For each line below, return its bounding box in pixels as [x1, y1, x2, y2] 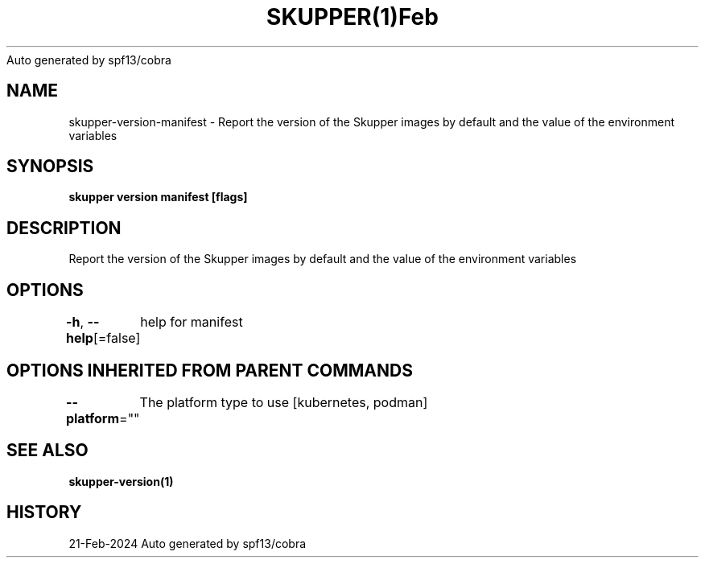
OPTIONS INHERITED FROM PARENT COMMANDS [6, 360, 413, 381]
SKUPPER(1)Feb [266, 3, 439, 31]
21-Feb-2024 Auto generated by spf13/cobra [68, 536, 307, 550]
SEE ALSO [6, 440, 89, 461]
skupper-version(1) [68, 474, 174, 488]
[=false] [93, 330, 141, 347]
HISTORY [6, 502, 82, 523]
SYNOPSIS [6, 156, 94, 177]
